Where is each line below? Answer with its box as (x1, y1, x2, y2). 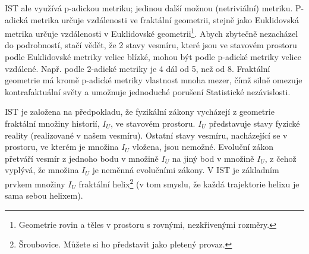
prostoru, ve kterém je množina (5, 140, 119, 153)
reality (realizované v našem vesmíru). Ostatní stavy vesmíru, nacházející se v (5, 128, 288, 141)
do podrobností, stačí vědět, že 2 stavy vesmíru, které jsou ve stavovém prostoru (5, 39, 297, 51)
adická (5, 13, 28, 26)
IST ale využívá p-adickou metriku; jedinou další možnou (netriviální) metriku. (5, 2, 293, 14)
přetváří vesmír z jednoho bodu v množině (5, 152, 159, 164)
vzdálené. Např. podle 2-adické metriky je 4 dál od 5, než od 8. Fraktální (5, 62, 270, 74)
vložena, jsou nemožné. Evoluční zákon (132, 140, 274, 153)
